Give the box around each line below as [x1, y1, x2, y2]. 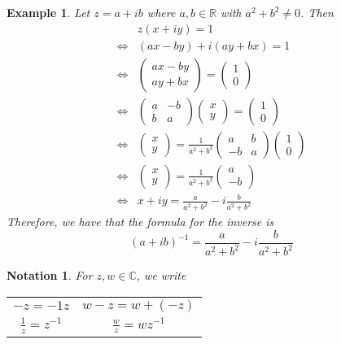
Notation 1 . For [7, 267, 93, 284]
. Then [300, 4, 334, 20]
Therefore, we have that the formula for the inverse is [7, 213, 274, 230]
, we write [136, 267, 186, 284]
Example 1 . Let [7, 4, 90, 20]
